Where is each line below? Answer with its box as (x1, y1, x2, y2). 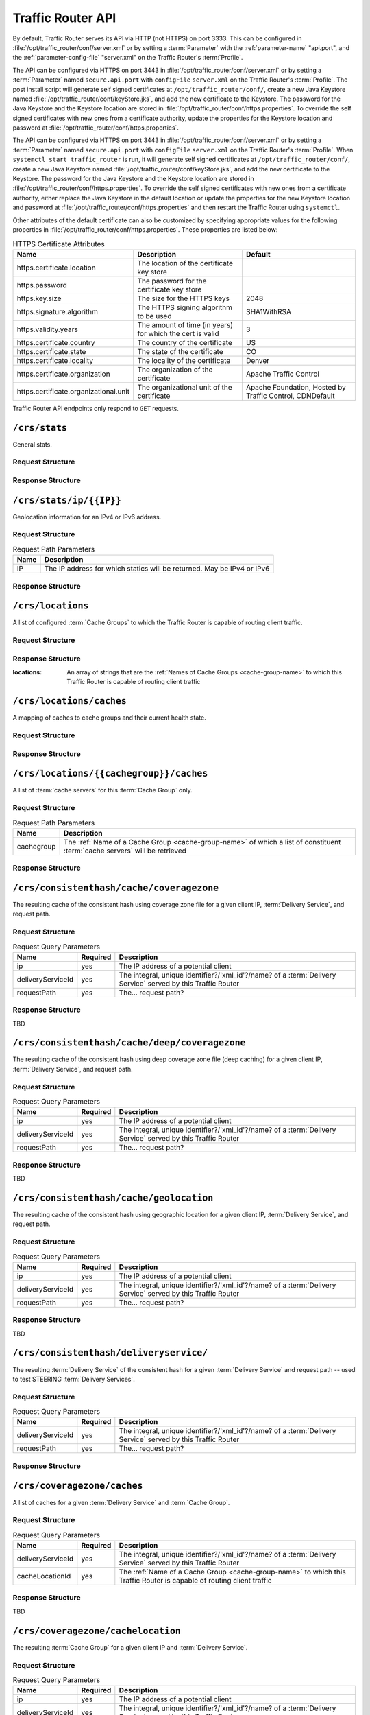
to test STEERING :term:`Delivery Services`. (12, 1375, 135, 1383)
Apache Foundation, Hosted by (245, 382, 346, 392)
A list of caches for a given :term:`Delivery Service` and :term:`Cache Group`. (12, 1498, 230, 1506)
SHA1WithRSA (245, 307, 291, 316)
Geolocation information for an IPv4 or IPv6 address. (12, 512, 162, 521)
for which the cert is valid (137, 329, 219, 338)
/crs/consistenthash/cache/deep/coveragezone (12, 1037, 246, 1049)
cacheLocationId (16, 1572, 71, 1581)
